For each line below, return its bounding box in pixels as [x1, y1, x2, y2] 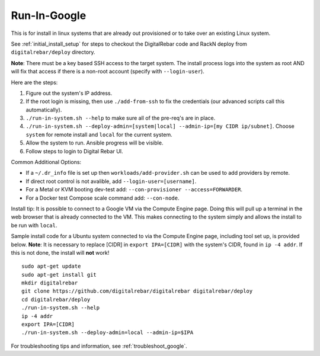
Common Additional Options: [11, 159, 82, 166]
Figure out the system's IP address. [25, 89, 113, 97]
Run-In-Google [11, 9, 87, 22]
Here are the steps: [11, 79, 58, 86]
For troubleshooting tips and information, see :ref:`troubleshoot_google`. [11, 342, 188, 349]
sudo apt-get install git [21, 271, 97, 278]
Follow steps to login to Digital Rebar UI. [25, 147, 124, 155]
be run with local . [11, 222, 57, 229]
